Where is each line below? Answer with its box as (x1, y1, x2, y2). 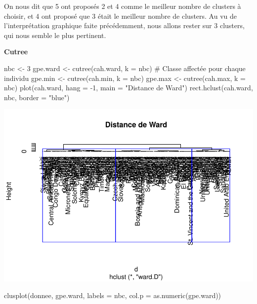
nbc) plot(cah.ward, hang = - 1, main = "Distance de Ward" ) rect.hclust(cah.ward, (4, 82, 253, 93)
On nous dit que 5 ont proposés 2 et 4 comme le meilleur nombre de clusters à (4, 1, 241, 11)
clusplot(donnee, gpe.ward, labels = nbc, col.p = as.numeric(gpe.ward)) (4, 290, 221, 300)
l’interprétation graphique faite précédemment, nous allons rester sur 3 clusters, (4, 20, 245, 31)
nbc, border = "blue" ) (4, 92, 70, 102)
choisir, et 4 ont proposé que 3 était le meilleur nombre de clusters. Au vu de (4, 10, 237, 21)
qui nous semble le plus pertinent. (4, 30, 106, 40)
